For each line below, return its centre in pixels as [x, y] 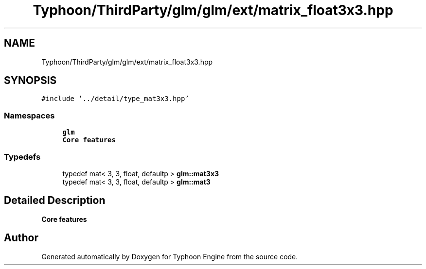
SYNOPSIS [30, 81]
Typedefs [22, 157]
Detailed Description [55, 201]
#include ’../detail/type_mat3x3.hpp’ [115, 99]
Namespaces [29, 115]
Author [21, 238]
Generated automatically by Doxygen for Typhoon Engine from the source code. [170, 256]
